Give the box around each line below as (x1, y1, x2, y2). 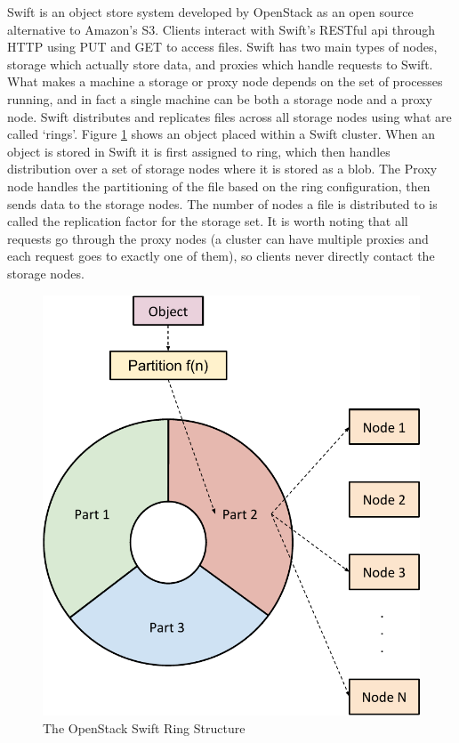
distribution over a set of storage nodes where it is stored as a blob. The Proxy (7, 159, 438, 178)
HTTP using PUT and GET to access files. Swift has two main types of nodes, (7, 37, 438, 56)
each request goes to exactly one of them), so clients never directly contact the (7, 246, 435, 265)
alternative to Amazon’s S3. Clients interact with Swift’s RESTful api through (7, 20, 436, 38)
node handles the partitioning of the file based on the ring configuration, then (7, 176, 431, 195)
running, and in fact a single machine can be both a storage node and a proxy (7, 89, 432, 108)
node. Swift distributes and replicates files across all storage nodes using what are (7, 107, 452, 125)
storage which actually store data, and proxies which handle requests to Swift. (7, 54, 433, 73)
